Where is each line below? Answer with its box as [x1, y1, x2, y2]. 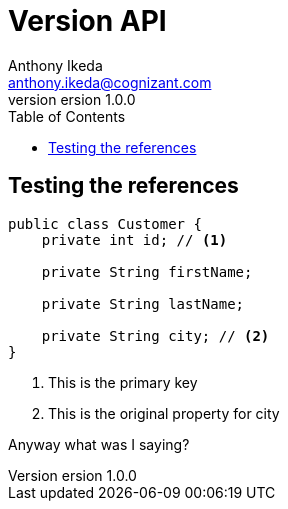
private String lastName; [41, 295, 245, 312]
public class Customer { [8, 215, 202, 232]
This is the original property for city [48, 404, 280, 422]
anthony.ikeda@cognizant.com [8, 73, 212, 91]
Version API [8, 4, 167, 38]
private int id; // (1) [41, 231, 228, 248]
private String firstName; [41, 263, 253, 280]
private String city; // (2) [41, 327, 270, 344]
